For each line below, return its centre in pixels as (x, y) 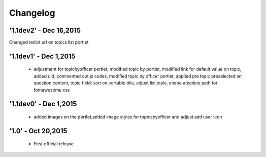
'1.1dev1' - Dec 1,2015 (42, 56)
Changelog (32, 13)
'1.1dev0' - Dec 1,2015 (43, 104)
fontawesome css (52, 90)
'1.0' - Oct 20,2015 (38, 131)
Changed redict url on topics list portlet (49, 42)
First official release (54, 144)
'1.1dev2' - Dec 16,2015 (45, 30)
